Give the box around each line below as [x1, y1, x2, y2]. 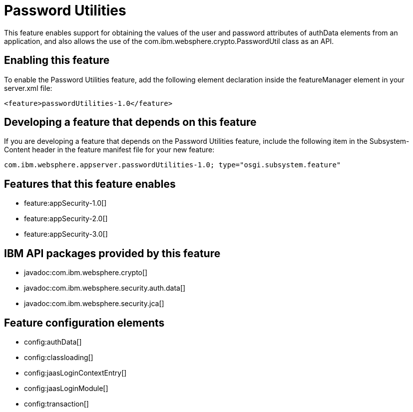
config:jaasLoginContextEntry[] [24, 368, 127, 377]
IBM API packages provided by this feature [4, 247, 221, 260]
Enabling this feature [4, 54, 110, 67]
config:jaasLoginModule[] [24, 384, 108, 393]
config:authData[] [24, 337, 82, 346]
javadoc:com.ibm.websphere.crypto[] [24, 268, 148, 277]
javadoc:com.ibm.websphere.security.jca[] [24, 299, 164, 308]
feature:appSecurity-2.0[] [24, 214, 108, 223]
